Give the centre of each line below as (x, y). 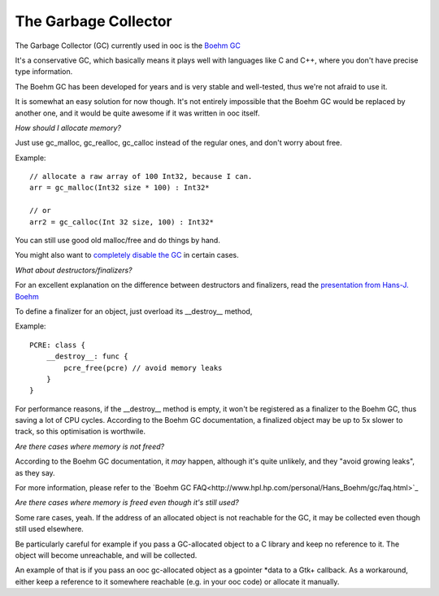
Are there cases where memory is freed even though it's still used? (127, 502)
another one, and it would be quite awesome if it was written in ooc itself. (137, 113)
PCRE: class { (57, 345)
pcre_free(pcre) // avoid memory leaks (143, 368)
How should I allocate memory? (68, 128)
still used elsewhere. (50, 529)
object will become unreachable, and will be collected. (106, 555)
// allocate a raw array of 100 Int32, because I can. (141, 176)
